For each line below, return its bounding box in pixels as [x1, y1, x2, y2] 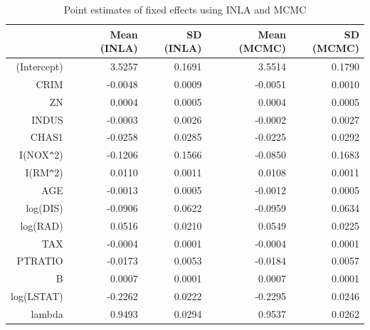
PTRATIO [16, 253, 63, 268]
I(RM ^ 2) [25, 165, 63, 180]
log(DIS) [26, 200, 63, 215]
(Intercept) [16, 59, 63, 74]
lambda [31, 306, 63, 321]
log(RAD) [20, 218, 63, 233]
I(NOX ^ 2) [19, 147, 63, 162]
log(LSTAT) [11, 289, 63, 304]
